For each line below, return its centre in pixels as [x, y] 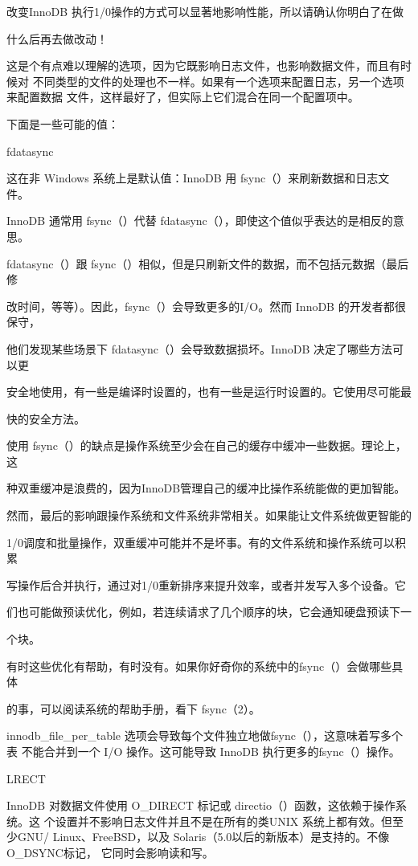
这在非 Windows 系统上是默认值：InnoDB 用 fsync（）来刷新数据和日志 [193, 178]
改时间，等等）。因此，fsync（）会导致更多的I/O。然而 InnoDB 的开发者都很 [206, 306]
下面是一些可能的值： [63, 123]
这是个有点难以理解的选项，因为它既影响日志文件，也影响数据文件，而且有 [203, 65]
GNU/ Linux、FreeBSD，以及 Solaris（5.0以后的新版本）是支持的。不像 [203, 837]
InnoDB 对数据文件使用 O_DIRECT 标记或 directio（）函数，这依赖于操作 [201, 805]
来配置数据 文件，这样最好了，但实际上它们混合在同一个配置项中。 [183, 97]
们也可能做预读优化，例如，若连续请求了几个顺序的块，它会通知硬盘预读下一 [209, 612]
